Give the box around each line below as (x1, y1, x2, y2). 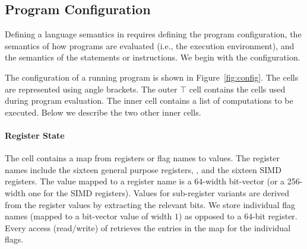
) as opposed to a (178, 210, 242, 222)
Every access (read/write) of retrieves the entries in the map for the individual (5, 221, 291, 234)
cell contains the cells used (189, 82, 286, 95)
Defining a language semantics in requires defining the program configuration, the (5, 28, 302, 40)
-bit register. (252, 210, 297, 222)
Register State (5, 129, 65, 141)
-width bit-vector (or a (202, 175, 285, 187)
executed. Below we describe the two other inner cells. (5, 106, 201, 118)
